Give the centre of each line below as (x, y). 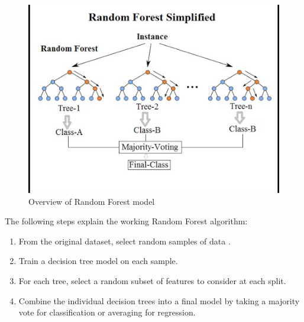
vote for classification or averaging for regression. (107, 312)
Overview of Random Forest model (92, 201)
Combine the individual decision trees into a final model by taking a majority (159, 300)
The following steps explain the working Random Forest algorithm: (126, 221)
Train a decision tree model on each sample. (98, 261)
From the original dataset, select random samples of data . (124, 241)
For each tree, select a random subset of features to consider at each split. (152, 280)
